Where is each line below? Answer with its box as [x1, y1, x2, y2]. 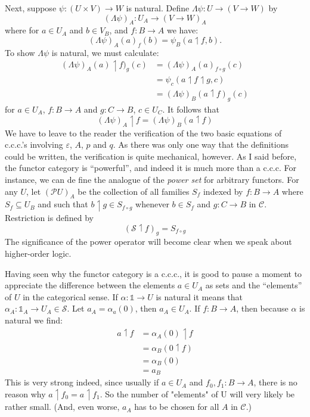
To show [5, 46, 35, 58]
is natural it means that [156, 290, 243, 303]
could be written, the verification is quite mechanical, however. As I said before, [5, 150, 297, 162]
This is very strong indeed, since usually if [5, 376, 159, 388]
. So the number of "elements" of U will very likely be [100, 387, 295, 400]
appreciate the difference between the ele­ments [5, 279, 175, 291]
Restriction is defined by [5, 211, 94, 224]
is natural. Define [126, 2, 190, 14]
